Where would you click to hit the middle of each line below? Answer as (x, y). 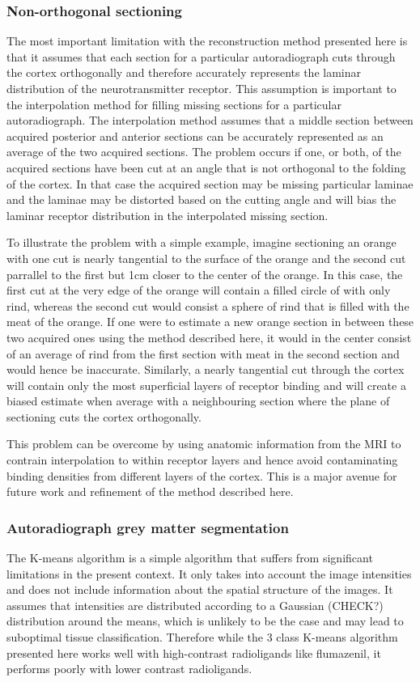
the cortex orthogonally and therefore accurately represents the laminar (184, 72)
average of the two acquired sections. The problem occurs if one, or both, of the (204, 152)
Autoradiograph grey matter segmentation (148, 527)
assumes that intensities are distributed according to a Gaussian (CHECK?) (195, 605)
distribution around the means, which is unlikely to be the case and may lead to (205, 621)
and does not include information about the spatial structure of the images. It (200, 589)
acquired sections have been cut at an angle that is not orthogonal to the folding (206, 167)
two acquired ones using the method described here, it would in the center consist (209, 337)
